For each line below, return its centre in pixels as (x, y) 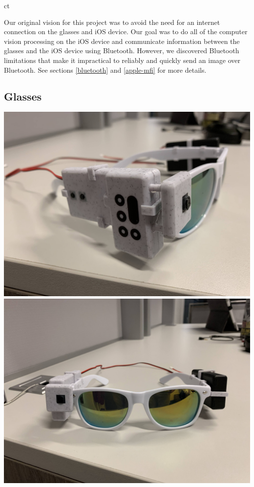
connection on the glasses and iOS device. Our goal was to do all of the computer (126, 31)
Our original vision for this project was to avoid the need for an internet (112, 22)
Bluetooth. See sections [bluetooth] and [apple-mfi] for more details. (105, 70)
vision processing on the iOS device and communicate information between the (122, 41)
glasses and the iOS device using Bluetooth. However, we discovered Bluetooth (122, 51)
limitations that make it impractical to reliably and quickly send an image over (122, 60)
